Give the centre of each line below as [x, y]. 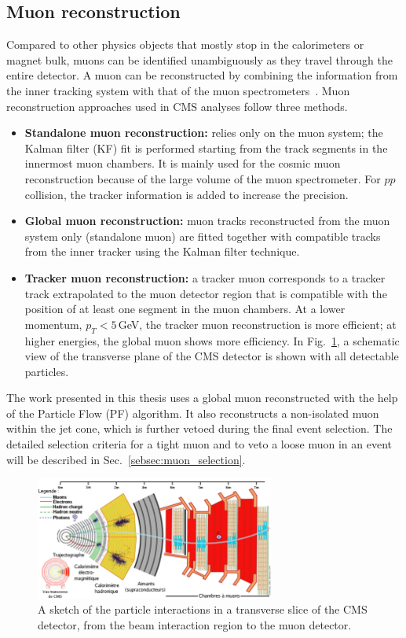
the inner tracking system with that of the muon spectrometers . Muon [178, 90]
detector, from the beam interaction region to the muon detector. [195, 624]
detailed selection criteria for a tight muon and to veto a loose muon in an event [199, 444]
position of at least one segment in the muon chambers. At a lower [185, 309]
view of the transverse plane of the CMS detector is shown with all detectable [212, 356]
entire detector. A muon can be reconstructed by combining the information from [202, 75]
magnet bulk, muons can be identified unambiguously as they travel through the [199, 59]
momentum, [53, 324]
